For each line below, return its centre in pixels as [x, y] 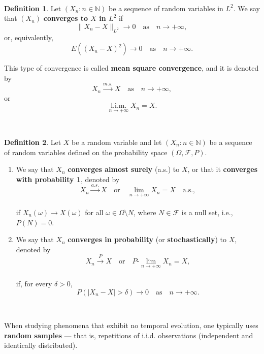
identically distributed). [41, 345]
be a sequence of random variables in [166, 8]
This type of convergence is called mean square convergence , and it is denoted [131, 68]
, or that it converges [223, 169]
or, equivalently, [29, 37]
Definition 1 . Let [33, 8]
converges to [65, 18]
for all [94, 212]
